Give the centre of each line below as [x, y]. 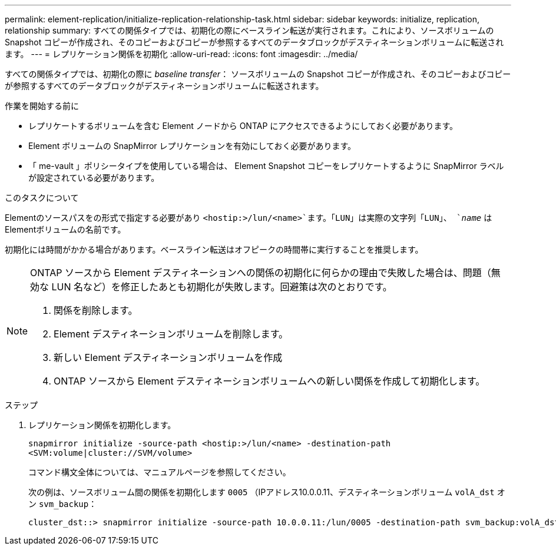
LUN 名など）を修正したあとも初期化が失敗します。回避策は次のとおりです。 [222, 287]
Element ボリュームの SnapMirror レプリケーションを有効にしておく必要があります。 [192, 146]
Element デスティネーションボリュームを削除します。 [171, 334]
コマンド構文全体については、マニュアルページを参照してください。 [160, 472]
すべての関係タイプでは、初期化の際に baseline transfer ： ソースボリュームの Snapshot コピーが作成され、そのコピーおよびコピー [258, 74]
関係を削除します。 [96, 310]
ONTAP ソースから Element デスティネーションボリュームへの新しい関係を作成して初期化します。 [269, 381]
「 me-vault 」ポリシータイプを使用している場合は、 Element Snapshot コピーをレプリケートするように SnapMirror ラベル [266, 166]
